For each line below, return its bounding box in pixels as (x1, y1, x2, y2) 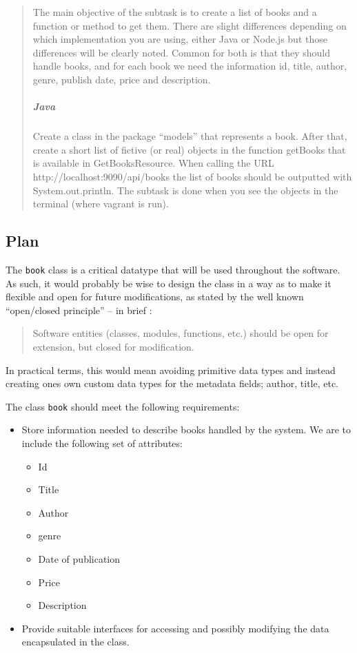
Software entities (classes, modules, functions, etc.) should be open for (32, 326, 329, 340)
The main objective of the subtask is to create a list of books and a (32, 5, 317, 19)
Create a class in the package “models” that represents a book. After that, (32, 129, 347, 143)
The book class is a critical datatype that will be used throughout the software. (6, 262, 340, 276)
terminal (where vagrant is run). (32, 196, 169, 211)
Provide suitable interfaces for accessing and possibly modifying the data (21, 621, 329, 635)
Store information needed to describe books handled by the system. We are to (21, 422, 351, 437)
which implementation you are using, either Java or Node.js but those (32, 32, 327, 46)
